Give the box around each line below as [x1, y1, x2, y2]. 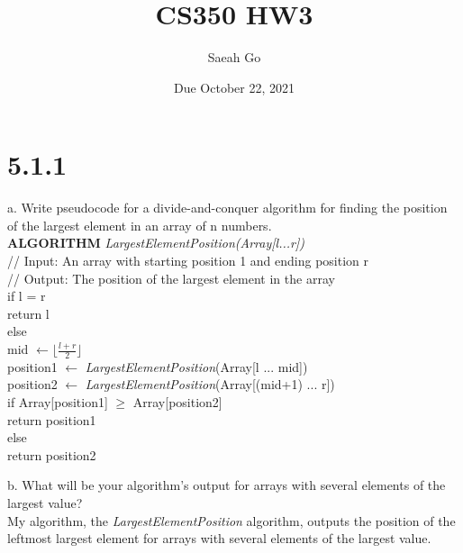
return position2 [7, 445, 96, 464]
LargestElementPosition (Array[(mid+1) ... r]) [85, 375, 335, 394]
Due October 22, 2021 [173, 77, 295, 96]
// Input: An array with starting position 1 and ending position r [7, 251, 369, 270]
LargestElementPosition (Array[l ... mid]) [85, 357, 308, 376]
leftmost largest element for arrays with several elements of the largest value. [7, 529, 431, 548]
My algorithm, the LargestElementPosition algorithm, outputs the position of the [7, 511, 456, 530]
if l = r [7, 286, 46, 305]
